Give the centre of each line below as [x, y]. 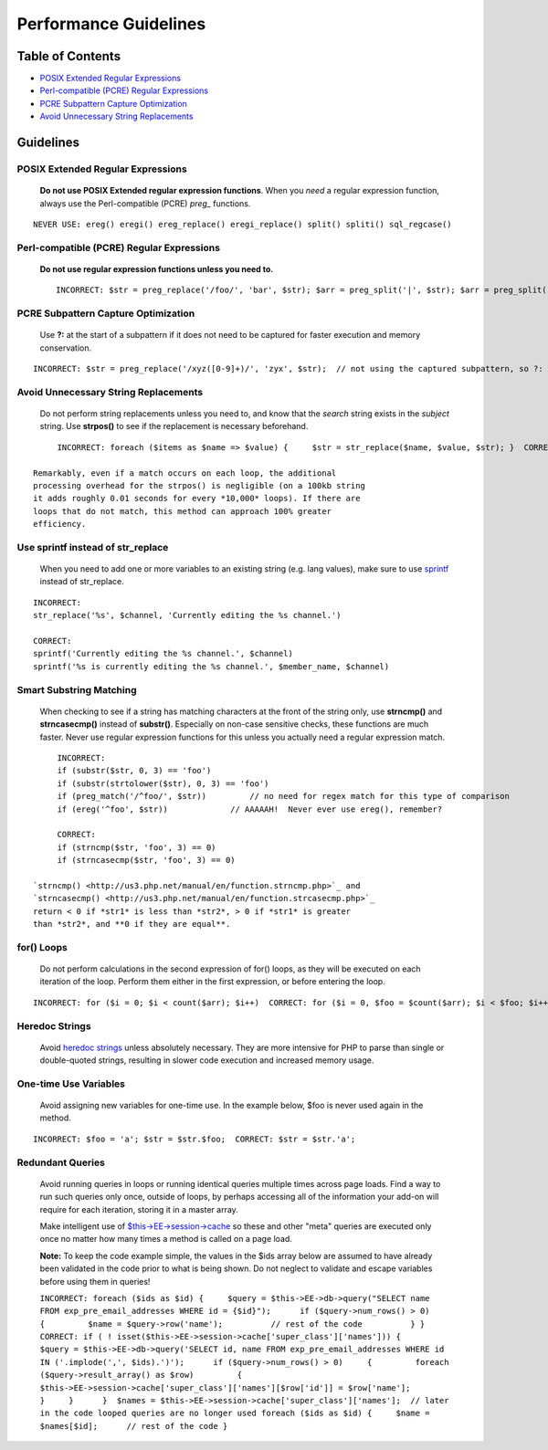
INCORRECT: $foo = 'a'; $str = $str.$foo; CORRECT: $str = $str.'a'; [195, 1139]
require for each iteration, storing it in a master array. [139, 1209]
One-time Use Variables [71, 1084]
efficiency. [60, 524]
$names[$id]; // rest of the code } [134, 1426]
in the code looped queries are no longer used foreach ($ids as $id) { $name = [235, 1413]
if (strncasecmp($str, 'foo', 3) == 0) [147, 860]
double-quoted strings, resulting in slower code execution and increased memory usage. [207, 1060]
